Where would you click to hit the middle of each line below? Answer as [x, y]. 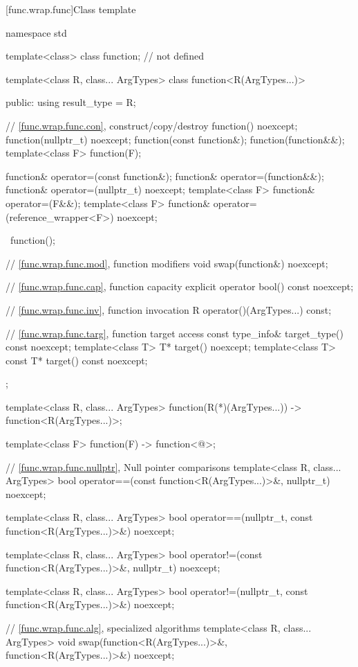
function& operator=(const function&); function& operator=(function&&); [165, 176]
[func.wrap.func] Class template [71, 9]
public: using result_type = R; [71, 102]
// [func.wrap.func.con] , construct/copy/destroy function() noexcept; [152, 125]
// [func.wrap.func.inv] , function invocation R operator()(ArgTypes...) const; [169, 309]
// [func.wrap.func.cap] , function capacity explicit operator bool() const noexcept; [180, 286]
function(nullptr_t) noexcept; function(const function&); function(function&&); [175, 139]
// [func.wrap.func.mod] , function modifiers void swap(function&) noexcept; [167, 263]
